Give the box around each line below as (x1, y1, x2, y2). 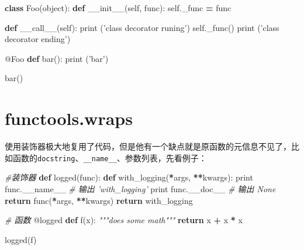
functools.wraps (5, 106, 133, 130)
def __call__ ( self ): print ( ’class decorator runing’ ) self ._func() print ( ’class (5, 21, 279, 33)
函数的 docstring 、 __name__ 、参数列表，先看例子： (12, 151, 207, 164)
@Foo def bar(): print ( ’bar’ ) (5, 52, 109, 64)
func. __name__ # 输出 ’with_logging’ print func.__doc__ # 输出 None (5, 182, 276, 195)
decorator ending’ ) (5, 33, 71, 45)
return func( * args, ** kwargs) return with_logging (5, 194, 193, 206)
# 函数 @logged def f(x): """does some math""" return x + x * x (5, 214, 243, 226)
